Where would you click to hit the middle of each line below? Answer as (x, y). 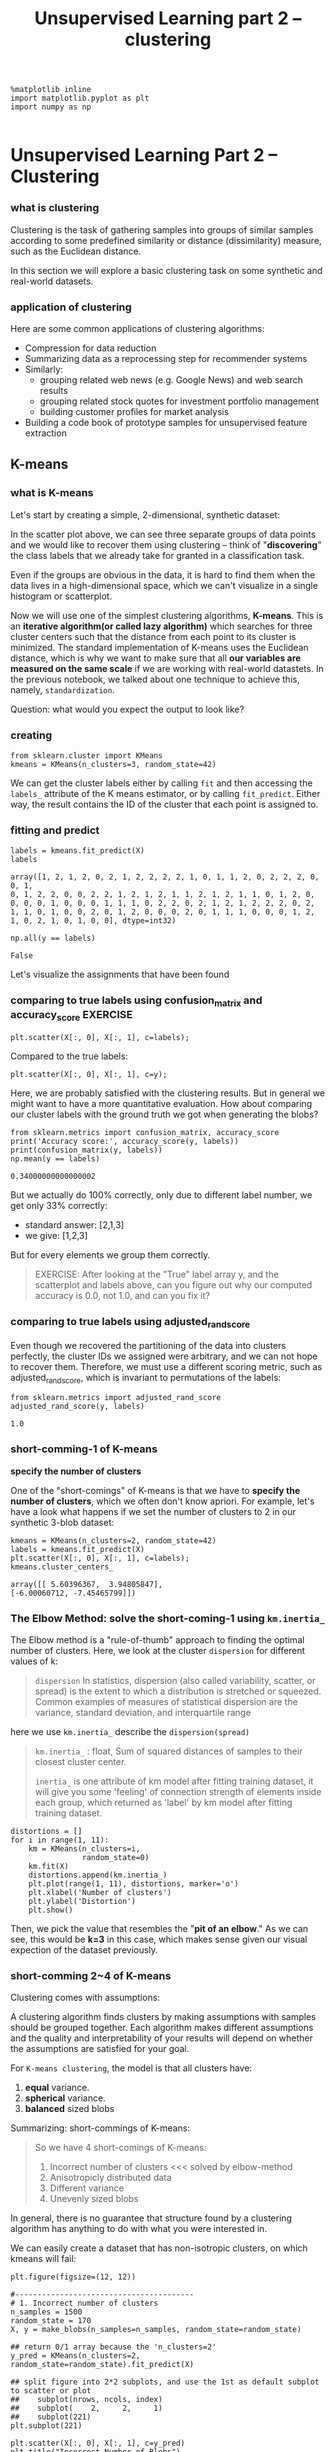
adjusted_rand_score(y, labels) (77, 1407)
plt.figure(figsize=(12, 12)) (73, 2277)
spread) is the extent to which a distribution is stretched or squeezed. (178, 1691)
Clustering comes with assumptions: (85, 1998)
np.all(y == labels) (53, 938)
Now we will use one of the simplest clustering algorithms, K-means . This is (167, 615)
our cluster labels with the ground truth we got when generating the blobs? (164, 1114)
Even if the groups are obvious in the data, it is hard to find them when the (163, 574)
